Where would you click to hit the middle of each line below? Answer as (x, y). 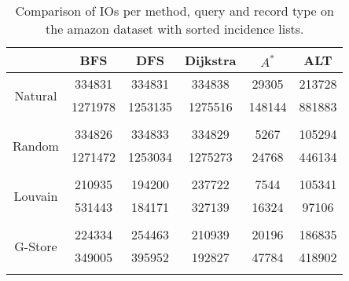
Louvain (36, 195)
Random (36, 145)
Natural (36, 95)
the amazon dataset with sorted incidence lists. (175, 29)
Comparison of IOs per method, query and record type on (174, 11)
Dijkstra (210, 60)
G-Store (36, 246)
